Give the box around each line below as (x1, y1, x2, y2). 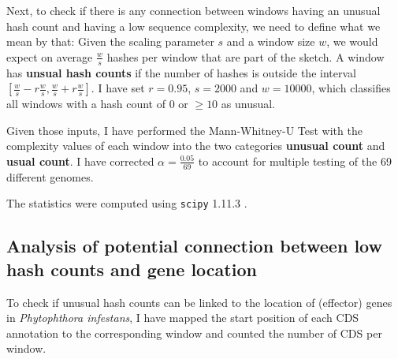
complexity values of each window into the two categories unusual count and (6, 137, 385, 154)
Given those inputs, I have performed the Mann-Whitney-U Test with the (6, 122, 363, 138)
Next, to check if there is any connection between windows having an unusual (6, 2, 381, 18)
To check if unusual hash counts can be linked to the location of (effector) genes (6, 294, 392, 310)
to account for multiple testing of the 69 (198, 152, 392, 169)
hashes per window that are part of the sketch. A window (106, 48, 385, 65)
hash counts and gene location (6, 256, 257, 281)
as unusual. (221, 95, 276, 112)
